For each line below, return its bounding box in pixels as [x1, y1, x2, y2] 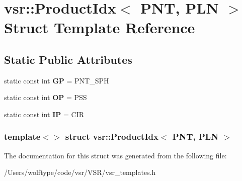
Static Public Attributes [4, 51, 132, 67]
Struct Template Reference [4, 17, 195, 38]
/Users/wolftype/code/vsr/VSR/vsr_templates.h [4, 167, 156, 177]
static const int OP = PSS [4, 92, 87, 103]
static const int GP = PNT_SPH [4, 75, 109, 85]
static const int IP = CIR [4, 109, 84, 119]
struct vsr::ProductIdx [65, 130, 158, 143]
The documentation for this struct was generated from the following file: [4, 150, 227, 160]
